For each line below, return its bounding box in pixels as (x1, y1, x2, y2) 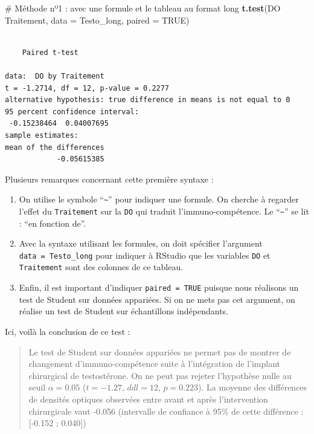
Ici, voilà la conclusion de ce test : (5, 325, 130, 337)
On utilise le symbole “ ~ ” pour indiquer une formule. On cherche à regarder (19, 193, 299, 206)
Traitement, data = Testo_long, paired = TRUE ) (5, 13, 190, 26)
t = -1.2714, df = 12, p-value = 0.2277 (5, 83, 170, 92)
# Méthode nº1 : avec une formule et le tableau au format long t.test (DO (5, 2, 281, 14)
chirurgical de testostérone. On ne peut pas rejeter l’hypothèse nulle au (28, 369, 292, 381)
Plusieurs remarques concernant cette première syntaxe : (5, 172, 214, 185)
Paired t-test (22, 48, 78, 57)
